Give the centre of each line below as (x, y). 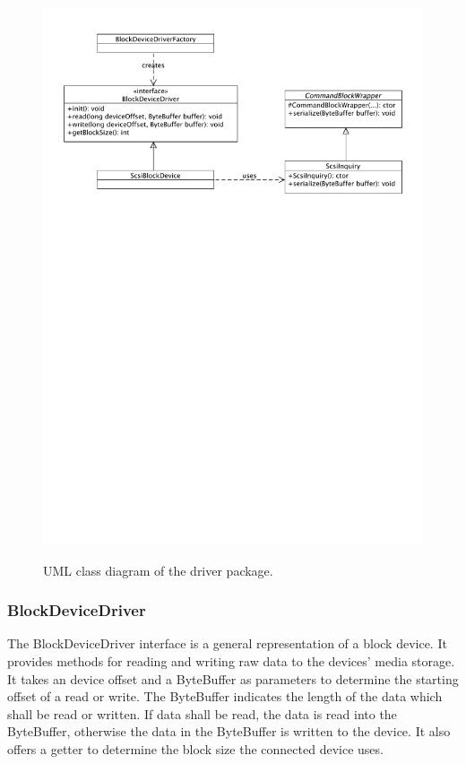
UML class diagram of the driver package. (158, 570)
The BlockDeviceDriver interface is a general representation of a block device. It (227, 643)
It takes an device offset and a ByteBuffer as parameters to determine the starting (233, 678)
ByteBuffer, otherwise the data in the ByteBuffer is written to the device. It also (229, 731)
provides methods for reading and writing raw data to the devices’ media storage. (231, 660)
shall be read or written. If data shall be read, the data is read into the (202, 713)
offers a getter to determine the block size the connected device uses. (195, 748)
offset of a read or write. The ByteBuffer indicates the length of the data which (225, 696)
